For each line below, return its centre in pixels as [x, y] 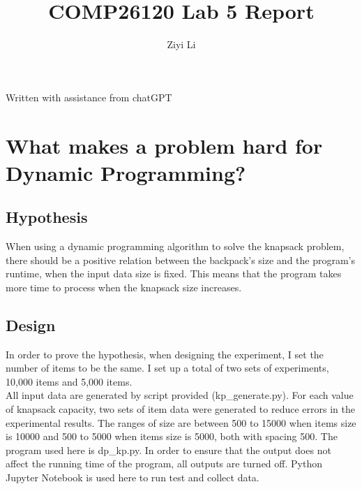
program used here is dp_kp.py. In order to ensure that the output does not [168, 450]
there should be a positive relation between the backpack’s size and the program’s [181, 260]
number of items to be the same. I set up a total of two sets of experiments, [167, 368]
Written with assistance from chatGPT [89, 97]
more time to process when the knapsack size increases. [124, 287]
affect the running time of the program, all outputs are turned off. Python [164, 464]
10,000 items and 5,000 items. [69, 381]
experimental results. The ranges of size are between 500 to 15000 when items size [181, 422]
